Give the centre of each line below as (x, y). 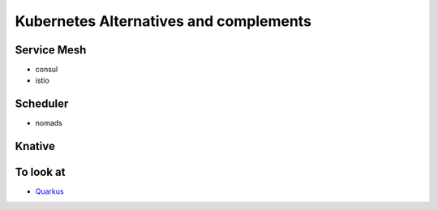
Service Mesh (51, 50)
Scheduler (42, 104)
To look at (40, 172)
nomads (49, 123)
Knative (35, 146)
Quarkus (49, 191)
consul (47, 70)
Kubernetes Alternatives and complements (163, 21)
